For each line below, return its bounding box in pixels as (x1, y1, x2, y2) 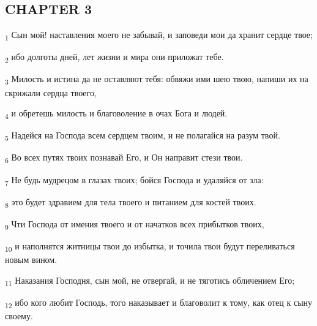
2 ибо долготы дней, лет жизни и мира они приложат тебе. (5, 50, 224, 65)
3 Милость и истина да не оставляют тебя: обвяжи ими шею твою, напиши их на (5, 72, 308, 87)
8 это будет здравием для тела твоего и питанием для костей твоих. (5, 195, 256, 210)
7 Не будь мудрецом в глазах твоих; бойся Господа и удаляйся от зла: (5, 173, 264, 188)
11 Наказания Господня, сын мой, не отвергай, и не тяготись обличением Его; (5, 273, 295, 288)
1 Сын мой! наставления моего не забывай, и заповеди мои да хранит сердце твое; (5, 28, 313, 42)
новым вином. (5, 253, 58, 266)
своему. (5, 309, 33, 322)
